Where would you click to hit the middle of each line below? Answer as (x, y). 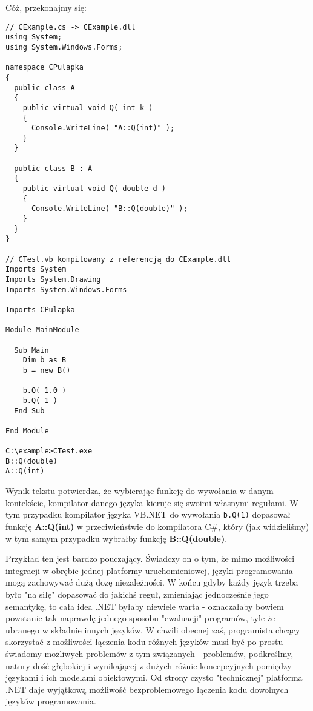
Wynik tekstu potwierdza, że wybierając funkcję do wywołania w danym (140, 491)
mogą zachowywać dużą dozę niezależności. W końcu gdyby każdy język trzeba (152, 582)
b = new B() (47, 370)
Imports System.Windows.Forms (66, 289)
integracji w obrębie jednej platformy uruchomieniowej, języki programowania (149, 570)
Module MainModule (42, 330)
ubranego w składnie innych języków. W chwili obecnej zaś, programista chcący (153, 629)
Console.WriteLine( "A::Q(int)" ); (103, 128)
